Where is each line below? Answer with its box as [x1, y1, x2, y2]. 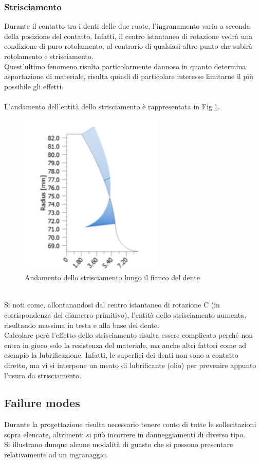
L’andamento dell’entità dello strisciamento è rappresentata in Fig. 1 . [4, 101, 220, 111]
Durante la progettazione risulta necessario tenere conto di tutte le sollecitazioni [4, 419, 256, 430]
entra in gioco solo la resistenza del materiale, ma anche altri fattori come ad [4, 339, 246, 350]
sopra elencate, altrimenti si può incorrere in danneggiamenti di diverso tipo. [4, 429, 246, 439]
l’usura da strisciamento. [4, 370, 82, 380]
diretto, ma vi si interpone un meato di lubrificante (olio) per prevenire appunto [4, 359, 256, 370]
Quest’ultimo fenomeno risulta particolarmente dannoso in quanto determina [4, 61, 246, 71]
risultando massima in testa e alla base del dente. [4, 319, 159, 330]
